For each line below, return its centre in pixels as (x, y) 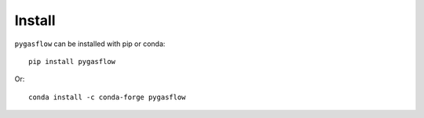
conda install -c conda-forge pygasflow (107, 97)
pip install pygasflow (72, 61)
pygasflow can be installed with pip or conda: (90, 44)
